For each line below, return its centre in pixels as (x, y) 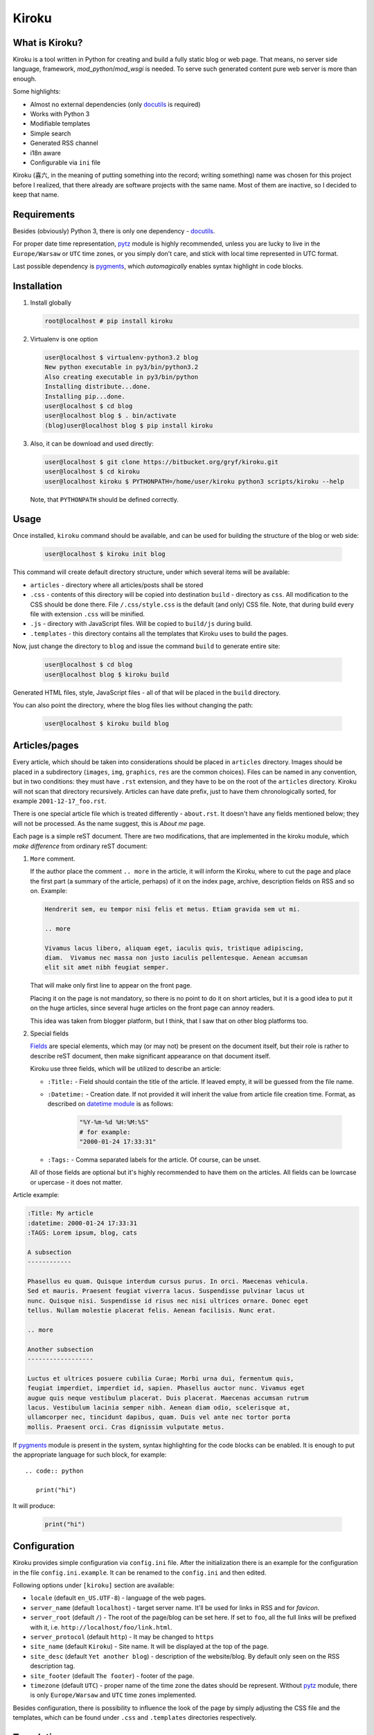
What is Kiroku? (48, 43)
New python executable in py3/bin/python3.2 (122, 367)
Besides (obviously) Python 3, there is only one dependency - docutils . (114, 231)
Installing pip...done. (85, 396)
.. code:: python (54, 1471)
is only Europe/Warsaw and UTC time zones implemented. (113, 1695)
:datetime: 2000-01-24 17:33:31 (82, 1223)
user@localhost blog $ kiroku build (107, 674)
